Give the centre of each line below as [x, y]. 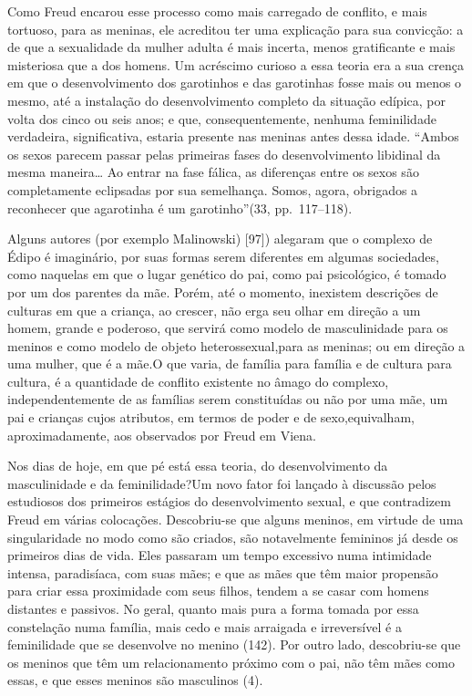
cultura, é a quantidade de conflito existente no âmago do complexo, [198, 381]
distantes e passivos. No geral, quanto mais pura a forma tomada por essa [213, 608]
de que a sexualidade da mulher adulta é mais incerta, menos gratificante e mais [231, 47]
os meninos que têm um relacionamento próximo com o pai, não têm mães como [231, 662]
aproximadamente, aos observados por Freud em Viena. [162, 435]
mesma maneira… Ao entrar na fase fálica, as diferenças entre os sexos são [213, 172]
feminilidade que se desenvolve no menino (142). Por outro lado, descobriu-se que [234, 644]
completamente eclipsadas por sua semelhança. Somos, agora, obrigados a [213, 189]
